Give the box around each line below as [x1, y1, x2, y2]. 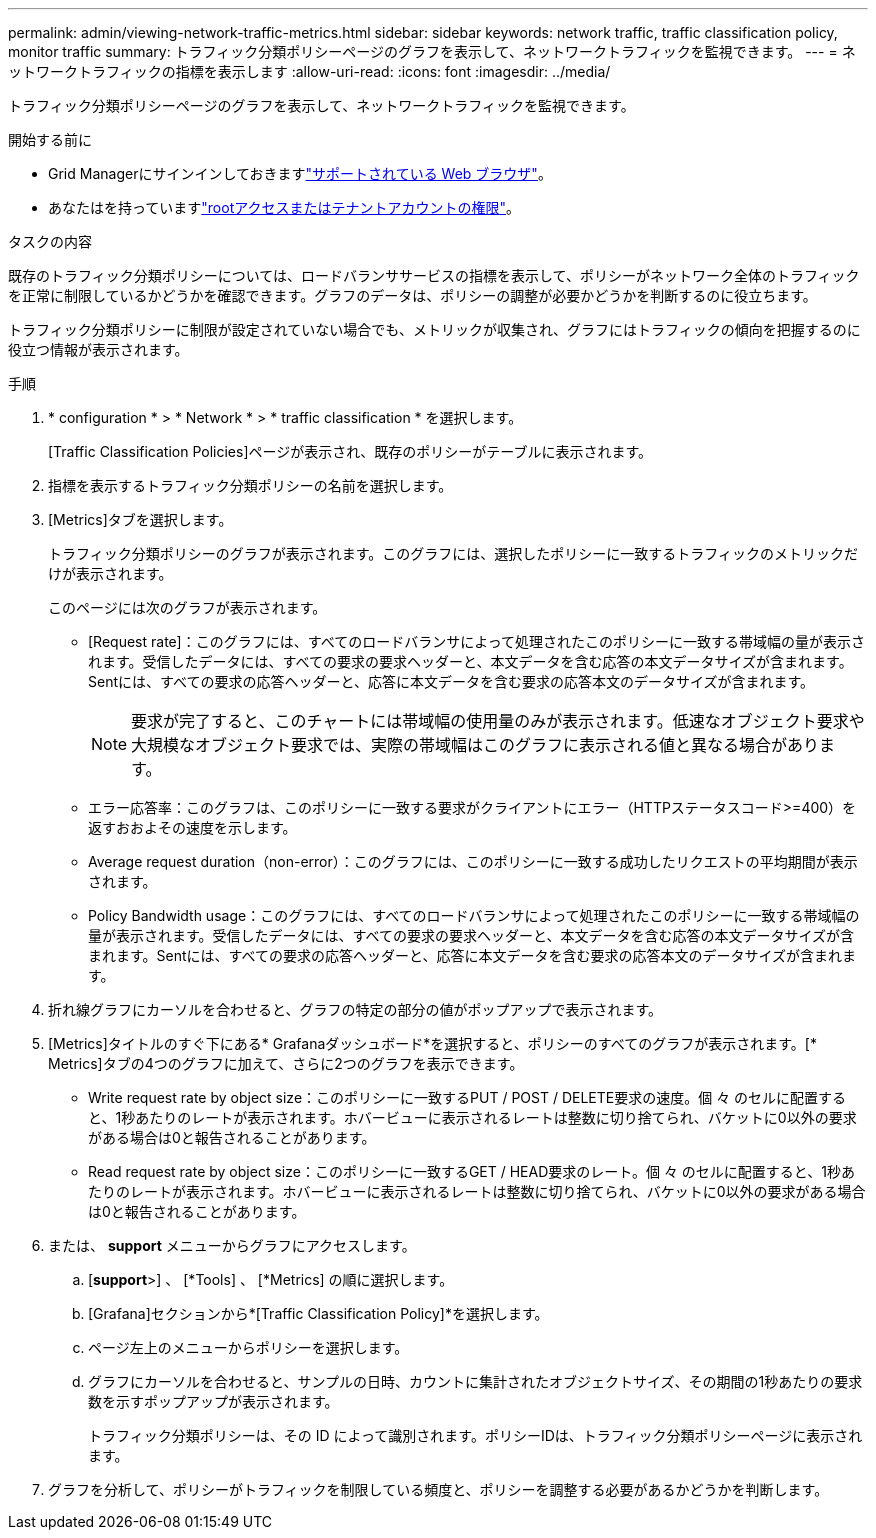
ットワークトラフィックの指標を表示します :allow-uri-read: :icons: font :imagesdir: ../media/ [8, 63, 611, 80]
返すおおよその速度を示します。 [88, 819, 297, 836]
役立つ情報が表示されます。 [8, 341, 189, 358]
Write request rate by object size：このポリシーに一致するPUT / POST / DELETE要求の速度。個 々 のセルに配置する [88, 1089, 847, 1106]
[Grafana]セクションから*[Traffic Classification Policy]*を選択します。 [88, 1305, 549, 1322]
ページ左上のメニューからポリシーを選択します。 [88, 1339, 409, 1356]
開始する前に [8, 131, 92, 148]
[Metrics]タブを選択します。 [48, 511, 233, 528]
